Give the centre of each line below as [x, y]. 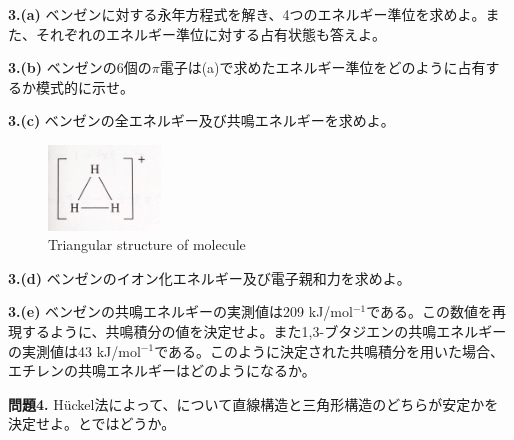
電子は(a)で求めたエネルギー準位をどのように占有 [322, 67]
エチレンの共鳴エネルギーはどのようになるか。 [162, 370]
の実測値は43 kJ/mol [74, 350]
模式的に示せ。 [84, 86]
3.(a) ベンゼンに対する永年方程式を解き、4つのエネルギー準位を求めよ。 [247, 14]
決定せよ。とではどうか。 [92, 423]
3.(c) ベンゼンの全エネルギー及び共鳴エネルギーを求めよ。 [201, 120]
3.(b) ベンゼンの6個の [80, 67]
